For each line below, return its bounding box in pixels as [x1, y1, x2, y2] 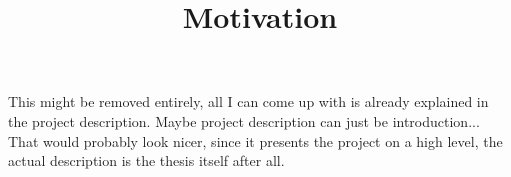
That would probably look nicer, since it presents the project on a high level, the [8, 130, 503, 151]
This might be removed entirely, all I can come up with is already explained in [8, 91, 489, 112]
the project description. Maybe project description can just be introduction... [8, 110, 480, 131]
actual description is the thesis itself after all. [8, 150, 285, 171]
